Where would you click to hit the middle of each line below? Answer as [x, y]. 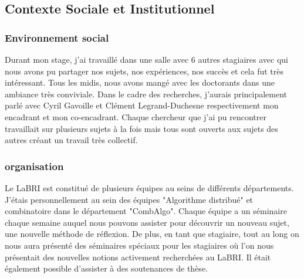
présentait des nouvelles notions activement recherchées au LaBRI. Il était [138, 257]
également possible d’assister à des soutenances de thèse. [106, 268]
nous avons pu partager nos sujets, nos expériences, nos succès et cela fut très [144, 71]
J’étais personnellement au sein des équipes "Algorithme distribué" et [129, 199]
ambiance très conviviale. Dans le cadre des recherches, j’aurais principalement [146, 94]
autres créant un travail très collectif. [71, 140]
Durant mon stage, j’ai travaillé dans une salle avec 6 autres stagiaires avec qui [146, 59]
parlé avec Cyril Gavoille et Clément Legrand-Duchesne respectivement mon [142, 105]
